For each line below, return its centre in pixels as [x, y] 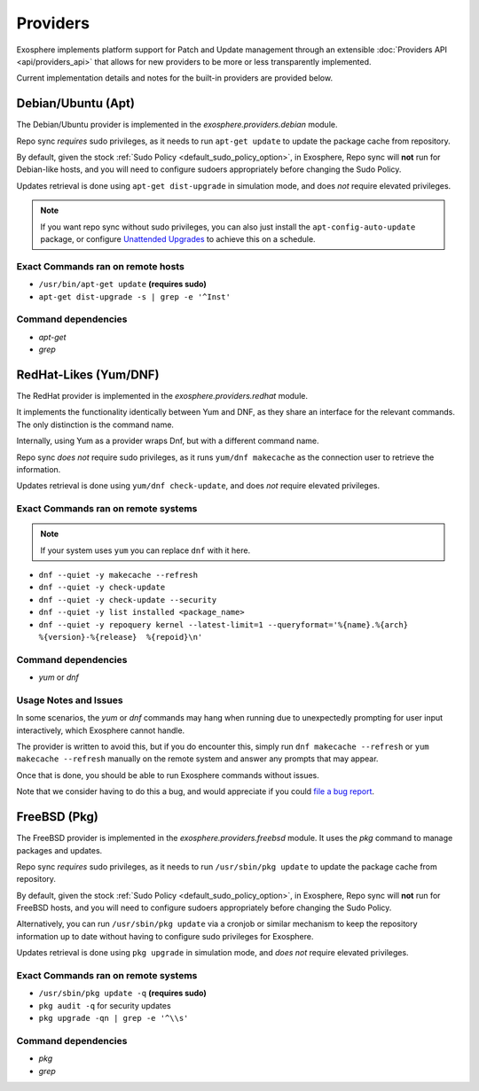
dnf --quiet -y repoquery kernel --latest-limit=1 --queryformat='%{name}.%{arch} [223, 624]
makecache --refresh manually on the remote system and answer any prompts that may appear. [197, 759]
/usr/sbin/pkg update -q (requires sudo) [123, 994]
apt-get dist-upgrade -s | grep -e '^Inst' [134, 296]
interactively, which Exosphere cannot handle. [101, 730]
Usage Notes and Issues [70, 700]
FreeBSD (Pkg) [58, 817]
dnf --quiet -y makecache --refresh [118, 575]
